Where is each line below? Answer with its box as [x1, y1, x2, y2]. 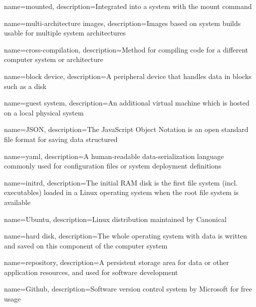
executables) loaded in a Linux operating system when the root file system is [4, 187, 239, 197]
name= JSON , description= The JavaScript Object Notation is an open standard [4, 124, 249, 134]
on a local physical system [4, 107, 84, 117]
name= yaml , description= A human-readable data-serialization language [4, 150, 224, 161]
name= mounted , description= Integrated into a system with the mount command [4, 1, 252, 11]
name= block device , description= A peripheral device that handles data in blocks [4, 70, 252, 81]
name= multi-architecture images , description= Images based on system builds [4, 17, 241, 28]
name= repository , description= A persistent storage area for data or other [4, 257, 229, 267]
